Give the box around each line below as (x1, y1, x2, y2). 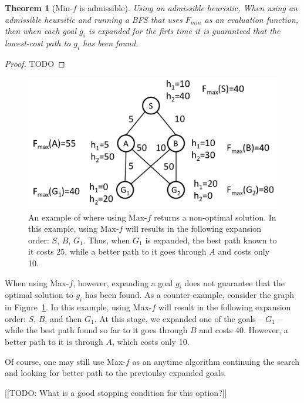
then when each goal (5, 25, 76, 37)
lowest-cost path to (5, 36, 71, 49)
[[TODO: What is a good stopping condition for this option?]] (5, 386, 227, 398)
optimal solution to (5, 289, 73, 301)
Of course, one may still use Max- (5, 355, 126, 367)
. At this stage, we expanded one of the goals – (94, 312, 263, 324)
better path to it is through (5, 335, 103, 347)
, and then (45, 312, 82, 324)
